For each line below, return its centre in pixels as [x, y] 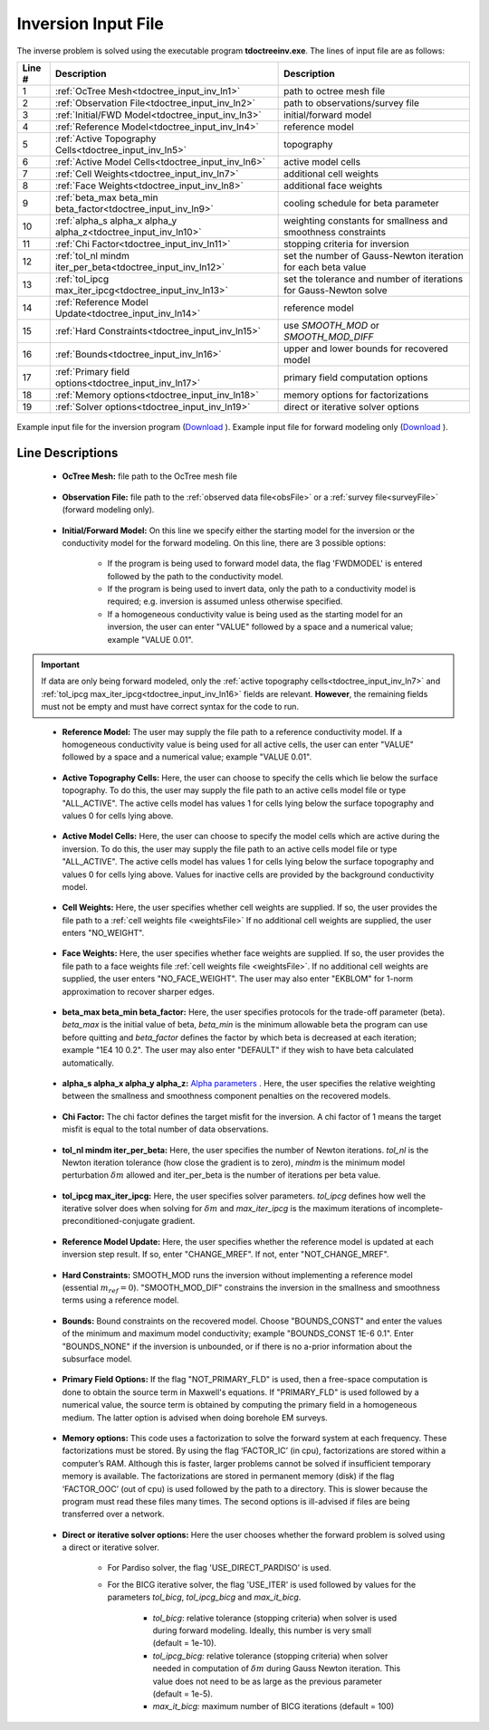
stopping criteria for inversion [346, 244]
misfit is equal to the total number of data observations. [165, 1129]
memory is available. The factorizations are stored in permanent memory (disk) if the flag [228, 1477]
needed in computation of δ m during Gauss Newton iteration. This [277, 1668]
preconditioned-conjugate [111, 1221]
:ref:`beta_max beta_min [106, 197]
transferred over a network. [113, 1514]
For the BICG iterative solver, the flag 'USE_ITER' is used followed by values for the [262, 1584]
